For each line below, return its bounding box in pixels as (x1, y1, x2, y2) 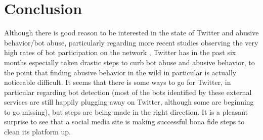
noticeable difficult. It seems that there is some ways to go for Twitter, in (4, 77, 231, 87)
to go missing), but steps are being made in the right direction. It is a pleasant (4, 106, 248, 117)
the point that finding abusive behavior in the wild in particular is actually (4, 67, 237, 77)
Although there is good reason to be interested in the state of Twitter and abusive (4, 27, 259, 38)
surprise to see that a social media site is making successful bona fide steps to (4, 116, 245, 127)
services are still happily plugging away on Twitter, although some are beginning (4, 97, 254, 107)
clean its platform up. (4, 126, 71, 137)
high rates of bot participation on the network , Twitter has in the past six (4, 47, 236, 58)
